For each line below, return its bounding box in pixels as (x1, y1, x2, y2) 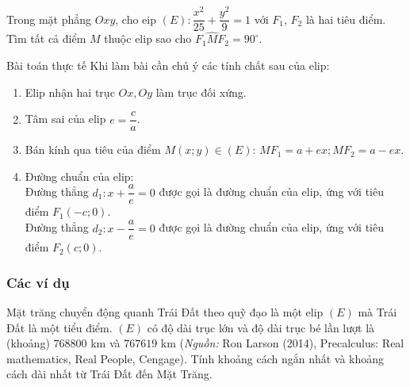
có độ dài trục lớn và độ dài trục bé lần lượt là (147, 319, 375, 335)
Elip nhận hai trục (25, 83, 115, 100)
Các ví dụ (6, 272, 70, 292)
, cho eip (115, 10, 156, 27)
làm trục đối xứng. (155, 83, 247, 100)
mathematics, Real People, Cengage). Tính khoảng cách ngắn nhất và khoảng (6, 350, 385, 366)
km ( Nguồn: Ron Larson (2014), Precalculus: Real (160, 335, 404, 351)
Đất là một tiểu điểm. (6, 319, 113, 335)
